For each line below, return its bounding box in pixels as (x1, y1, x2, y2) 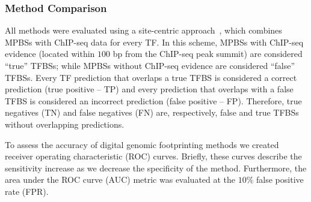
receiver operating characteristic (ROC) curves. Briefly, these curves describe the (5, 150, 302, 162)
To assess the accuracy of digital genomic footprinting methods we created (5, 138, 279, 150)
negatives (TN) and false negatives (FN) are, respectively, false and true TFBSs (5, 106, 299, 119)
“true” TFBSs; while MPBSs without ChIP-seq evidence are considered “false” (5, 59, 295, 71)
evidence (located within (5, 47, 95, 60)
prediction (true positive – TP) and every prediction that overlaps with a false (5, 83, 294, 95)
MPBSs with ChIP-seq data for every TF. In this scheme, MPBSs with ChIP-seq (5, 35, 304, 48)
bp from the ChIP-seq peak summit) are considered (112, 47, 303, 60)
